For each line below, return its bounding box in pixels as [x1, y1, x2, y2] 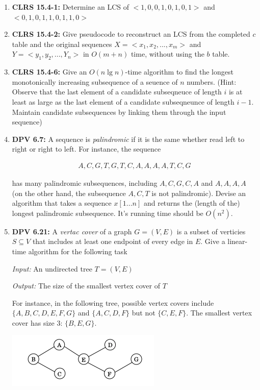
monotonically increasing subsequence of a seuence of [12, 76, 178, 87]
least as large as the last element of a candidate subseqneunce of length [12, 96, 235, 107]
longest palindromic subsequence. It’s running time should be [12, 207, 203, 218]
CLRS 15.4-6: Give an [12, 66, 87, 77]
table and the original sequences [12, 38, 112, 49]
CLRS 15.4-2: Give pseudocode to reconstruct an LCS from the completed [12, 29, 250, 39]
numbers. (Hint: [187, 76, 237, 87]
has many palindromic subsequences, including [12, 177, 158, 188]
